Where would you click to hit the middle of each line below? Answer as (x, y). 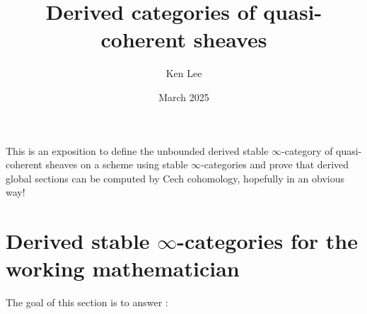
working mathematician (123, 268)
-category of (307, 150)
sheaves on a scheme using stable (117, 164)
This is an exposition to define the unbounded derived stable (137, 150)
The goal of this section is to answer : (87, 302)
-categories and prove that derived (275, 164)
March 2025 (184, 97)
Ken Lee (184, 73)
